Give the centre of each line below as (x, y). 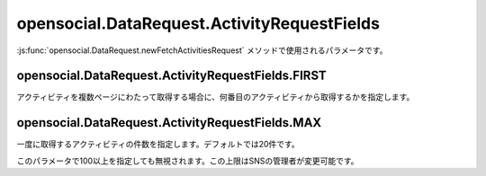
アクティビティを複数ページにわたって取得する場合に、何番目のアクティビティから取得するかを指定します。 (216, 97)
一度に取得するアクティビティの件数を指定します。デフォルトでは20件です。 (158, 145)
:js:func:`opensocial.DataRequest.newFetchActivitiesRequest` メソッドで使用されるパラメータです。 (202, 50)
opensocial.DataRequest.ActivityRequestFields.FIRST (172, 76)
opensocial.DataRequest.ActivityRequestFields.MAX (169, 123)
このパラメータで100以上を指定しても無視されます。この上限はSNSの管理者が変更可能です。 (188, 161)
